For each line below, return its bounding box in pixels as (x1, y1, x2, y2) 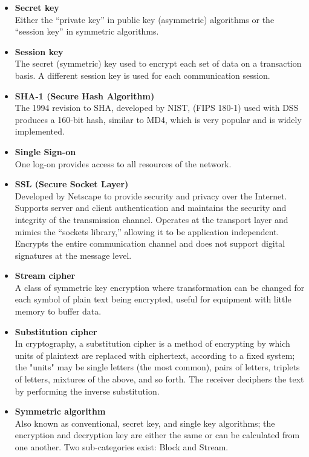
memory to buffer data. (15, 305, 102, 318)
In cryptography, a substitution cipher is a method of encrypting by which (15, 337, 290, 350)
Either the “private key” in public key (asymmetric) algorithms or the (15, 13, 275, 25)
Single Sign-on (15, 145, 76, 158)
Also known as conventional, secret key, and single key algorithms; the (15, 416, 275, 429)
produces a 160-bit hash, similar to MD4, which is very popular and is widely (15, 113, 302, 125)
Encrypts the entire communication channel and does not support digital (15, 237, 285, 250)
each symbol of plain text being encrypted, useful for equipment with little (15, 293, 291, 305)
